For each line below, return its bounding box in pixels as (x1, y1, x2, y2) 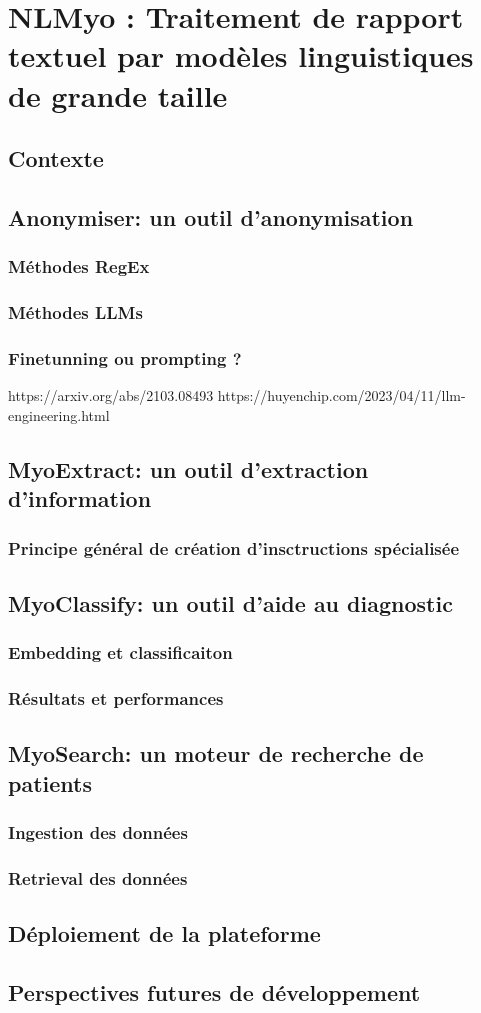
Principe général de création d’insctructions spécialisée (8, 535, 460, 560)
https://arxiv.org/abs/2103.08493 (8, 385, 214, 406)
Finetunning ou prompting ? (8, 345, 242, 370)
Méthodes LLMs (8, 300, 143, 325)
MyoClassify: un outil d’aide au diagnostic (8, 587, 453, 618)
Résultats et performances (8, 685, 224, 710)
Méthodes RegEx (8, 254, 150, 279)
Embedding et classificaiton (8, 640, 233, 665)
